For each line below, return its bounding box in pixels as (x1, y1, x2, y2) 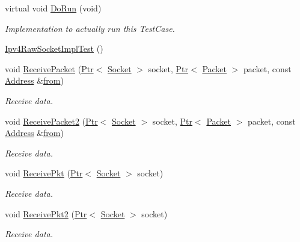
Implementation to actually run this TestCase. (5, 22, 175, 34)
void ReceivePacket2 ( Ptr (5, 114, 98, 127)
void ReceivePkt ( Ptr (5, 167, 83, 179)
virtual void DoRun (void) (5, 2, 102, 14)
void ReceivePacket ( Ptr (5, 62, 94, 75)
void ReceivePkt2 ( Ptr (5, 207, 87, 220)
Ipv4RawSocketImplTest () (5, 42, 103, 55)
